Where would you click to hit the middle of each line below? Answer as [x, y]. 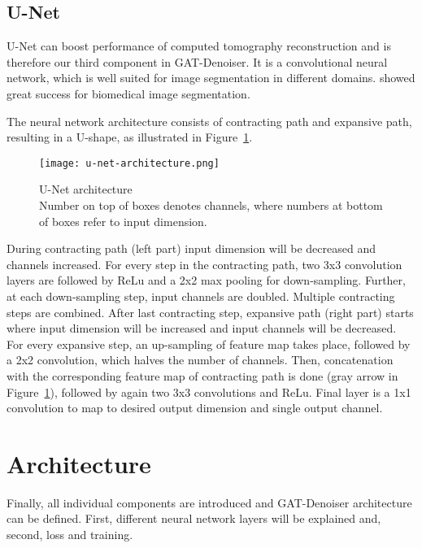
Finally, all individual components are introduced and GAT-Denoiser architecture [209, 502]
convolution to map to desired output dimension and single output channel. [195, 408]
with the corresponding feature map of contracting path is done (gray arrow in [202, 375]
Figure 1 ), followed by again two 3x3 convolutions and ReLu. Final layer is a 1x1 [209, 391]
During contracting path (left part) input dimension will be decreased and [191, 248]
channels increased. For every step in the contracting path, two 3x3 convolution [204, 264]
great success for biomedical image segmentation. [128, 93]
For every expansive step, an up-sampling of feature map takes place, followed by [209, 344]
